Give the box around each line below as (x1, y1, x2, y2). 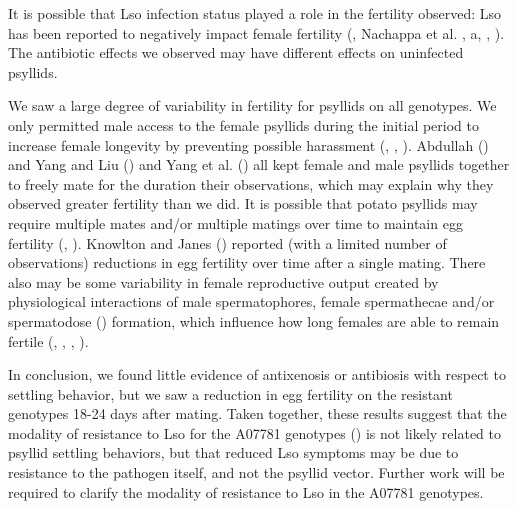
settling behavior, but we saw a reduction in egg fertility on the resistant (8, 383, 453, 404)
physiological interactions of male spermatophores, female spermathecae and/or (8, 291, 495, 312)
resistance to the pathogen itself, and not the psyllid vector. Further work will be (8, 462, 505, 483)
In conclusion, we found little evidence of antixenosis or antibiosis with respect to (8, 364, 506, 385)
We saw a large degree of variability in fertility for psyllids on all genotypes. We (8, 95, 497, 116)
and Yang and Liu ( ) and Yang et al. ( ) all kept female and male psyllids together (8, 154, 510, 175)
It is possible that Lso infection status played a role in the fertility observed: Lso (8, 3, 502, 23)
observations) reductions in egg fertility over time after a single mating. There (8, 252, 486, 273)
